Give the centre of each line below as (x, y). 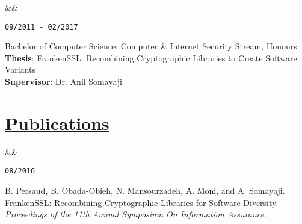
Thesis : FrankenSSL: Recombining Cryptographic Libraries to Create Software (151, 58)
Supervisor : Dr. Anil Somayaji (63, 82)
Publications (57, 123)
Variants (20, 70)
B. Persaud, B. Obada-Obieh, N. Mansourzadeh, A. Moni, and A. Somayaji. (145, 190)
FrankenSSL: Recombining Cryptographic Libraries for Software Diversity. (142, 202)
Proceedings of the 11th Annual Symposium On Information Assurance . (136, 214)
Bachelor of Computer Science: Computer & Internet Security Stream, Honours (151, 46)
